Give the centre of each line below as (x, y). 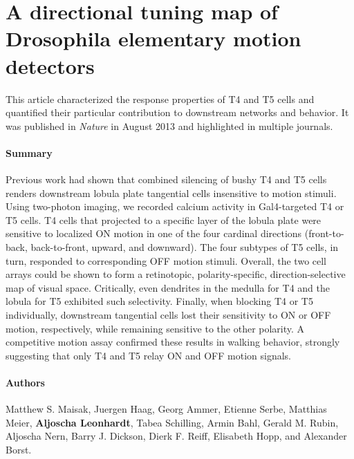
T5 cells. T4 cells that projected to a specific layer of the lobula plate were (164, 219)
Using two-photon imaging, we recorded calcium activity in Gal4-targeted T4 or (175, 206)
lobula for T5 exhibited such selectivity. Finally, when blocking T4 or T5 (159, 301)
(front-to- (324, 233)
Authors (25, 382)
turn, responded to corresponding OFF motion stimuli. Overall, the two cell (166, 260)
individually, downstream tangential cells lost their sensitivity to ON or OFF (168, 315)
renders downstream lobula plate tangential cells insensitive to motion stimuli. (171, 193)
